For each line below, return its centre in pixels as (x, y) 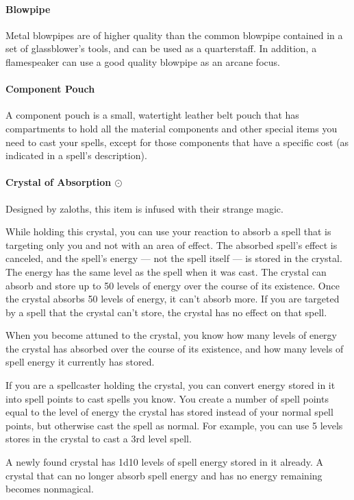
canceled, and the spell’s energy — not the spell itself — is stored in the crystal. (174, 258)
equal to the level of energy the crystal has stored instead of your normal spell (169, 412)
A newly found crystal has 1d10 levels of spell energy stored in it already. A (165, 462)
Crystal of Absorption (59, 182)
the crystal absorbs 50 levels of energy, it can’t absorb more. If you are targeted (173, 299)
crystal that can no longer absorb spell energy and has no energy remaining (164, 475)
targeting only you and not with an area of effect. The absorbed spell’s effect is (172, 245)
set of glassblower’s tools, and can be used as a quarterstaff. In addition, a (161, 48)
